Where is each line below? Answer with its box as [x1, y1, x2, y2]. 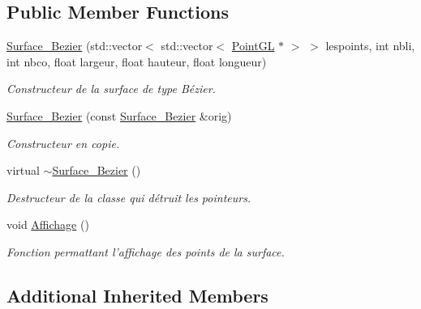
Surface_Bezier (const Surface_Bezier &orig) [6, 107, 232, 124]
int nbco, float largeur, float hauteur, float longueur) [6, 53, 267, 70]
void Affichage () [6, 216, 89, 233]
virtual [6, 162, 40, 179]
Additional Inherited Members [6, 282, 268, 307]
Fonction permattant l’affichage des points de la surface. [6, 243, 285, 260]
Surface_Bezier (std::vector [6, 37, 143, 54]
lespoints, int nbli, [325, 37, 415, 54]
